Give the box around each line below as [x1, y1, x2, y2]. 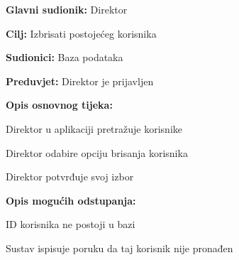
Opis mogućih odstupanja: [6, 193, 136, 207]
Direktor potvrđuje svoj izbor [6, 169, 134, 184]
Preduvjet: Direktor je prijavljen [6, 73, 154, 88]
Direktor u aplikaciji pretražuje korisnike [6, 121, 183, 136]
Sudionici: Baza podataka [6, 50, 123, 65]
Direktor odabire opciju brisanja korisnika [6, 145, 188, 160]
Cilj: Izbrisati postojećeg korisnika [6, 26, 157, 40]
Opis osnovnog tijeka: [6, 97, 113, 112]
